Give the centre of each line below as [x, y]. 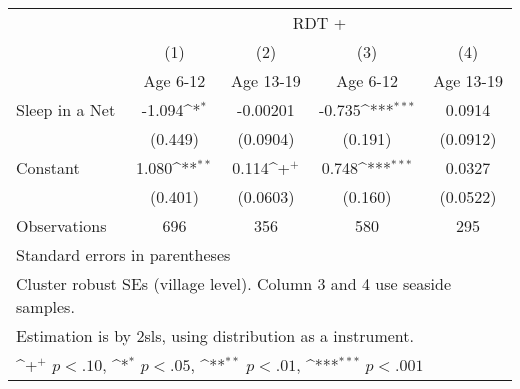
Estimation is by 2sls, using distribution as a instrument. [215, 335]
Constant [48, 167]
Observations [61, 225]
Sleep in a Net [66, 109]
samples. [45, 306]
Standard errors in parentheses [123, 254]
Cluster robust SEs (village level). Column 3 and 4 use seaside [234, 283]
